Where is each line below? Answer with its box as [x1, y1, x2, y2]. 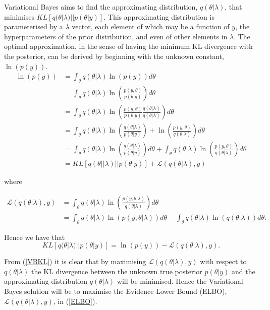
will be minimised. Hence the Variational [117, 276, 243, 286]
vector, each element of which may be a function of [72, 21, 230, 32]
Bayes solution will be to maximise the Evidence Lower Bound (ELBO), [4, 285, 227, 296]
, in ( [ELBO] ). [53, 295, 97, 306]
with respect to [200, 256, 247, 267]
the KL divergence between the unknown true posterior [31, 266, 202, 276]
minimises [4, 11, 35, 22]
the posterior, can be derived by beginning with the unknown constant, [4, 50, 224, 61]
